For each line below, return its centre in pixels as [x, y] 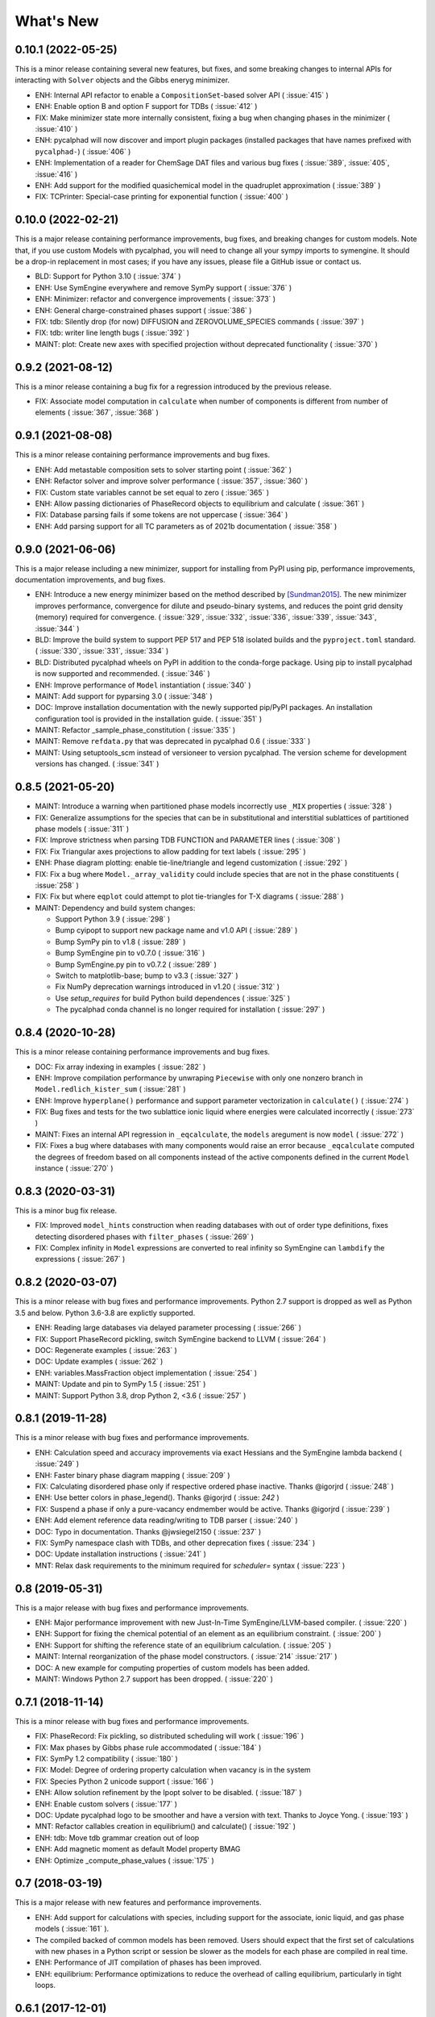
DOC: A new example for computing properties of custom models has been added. [172, 1668]
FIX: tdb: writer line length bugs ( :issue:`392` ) [112, 333]
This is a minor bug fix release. [66, 1210]
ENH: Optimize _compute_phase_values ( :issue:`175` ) [125, 1860]
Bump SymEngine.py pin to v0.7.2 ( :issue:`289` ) [136, 964]
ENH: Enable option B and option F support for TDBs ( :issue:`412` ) [146, 106]
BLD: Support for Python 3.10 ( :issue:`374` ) [108, 276]
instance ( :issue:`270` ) [74, 1168]
